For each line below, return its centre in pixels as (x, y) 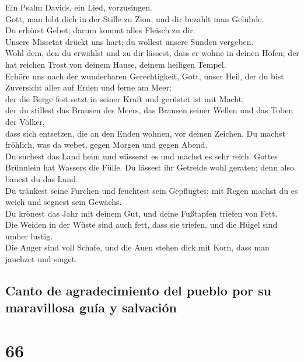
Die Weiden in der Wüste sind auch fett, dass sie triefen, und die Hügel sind (141, 224)
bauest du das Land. (42, 178)
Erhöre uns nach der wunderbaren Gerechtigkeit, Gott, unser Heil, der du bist (145, 76)
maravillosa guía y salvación (91, 307)
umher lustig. (29, 236)
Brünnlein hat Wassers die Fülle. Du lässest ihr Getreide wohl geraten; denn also (150, 167)
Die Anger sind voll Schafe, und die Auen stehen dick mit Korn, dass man (137, 247)
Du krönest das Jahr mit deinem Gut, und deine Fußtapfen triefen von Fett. (141, 213)
